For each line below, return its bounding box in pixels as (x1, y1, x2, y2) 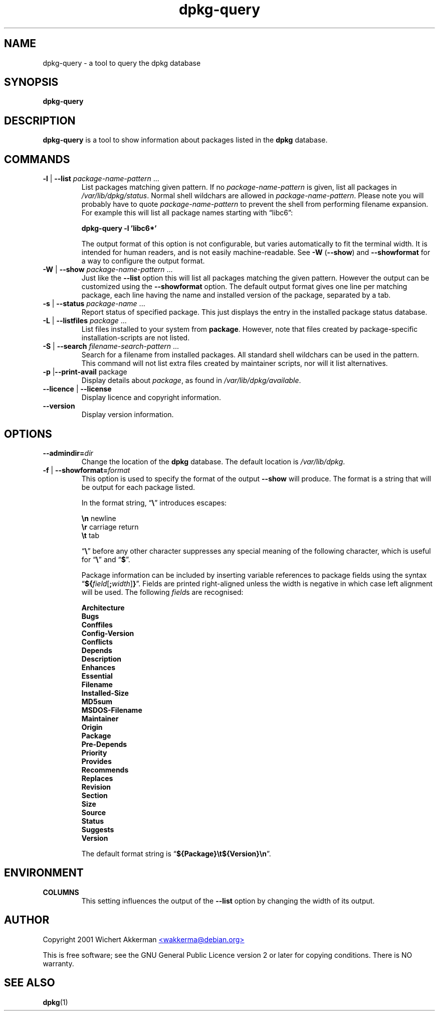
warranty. (43, 959, 74, 968)
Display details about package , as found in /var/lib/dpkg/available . (81, 376, 301, 385)
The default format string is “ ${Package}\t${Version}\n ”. (81, 849, 271, 858)
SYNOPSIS (4, 76, 59, 89)
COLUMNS (43, 887, 79, 897)
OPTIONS (4, 427, 52, 440)
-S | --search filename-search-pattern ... (43, 342, 179, 351)
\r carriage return (81, 522, 139, 531)
